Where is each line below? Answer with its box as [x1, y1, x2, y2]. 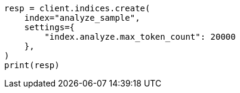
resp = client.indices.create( [4, 4, 150, 13]
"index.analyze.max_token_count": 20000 [44, 32, 236, 41]
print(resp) [4, 60, 60, 70]
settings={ [24, 23, 75, 32]
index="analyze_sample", [24, 13, 140, 23]
